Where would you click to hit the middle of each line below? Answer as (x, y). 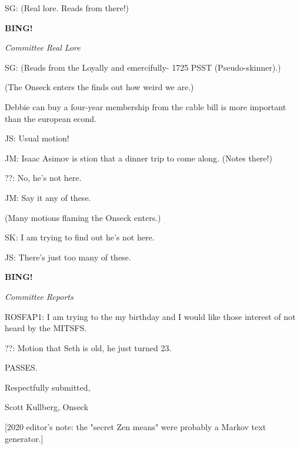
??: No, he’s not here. (43, 178)
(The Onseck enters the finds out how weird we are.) (99, 87)
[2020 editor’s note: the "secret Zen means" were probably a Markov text (136, 427)
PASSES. (21, 367)
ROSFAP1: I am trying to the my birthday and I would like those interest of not (150, 316)
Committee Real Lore (43, 47)
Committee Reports (39, 296)
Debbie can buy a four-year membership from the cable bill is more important (146, 106)
